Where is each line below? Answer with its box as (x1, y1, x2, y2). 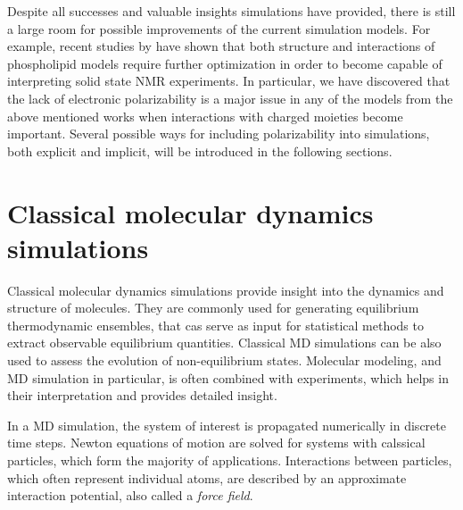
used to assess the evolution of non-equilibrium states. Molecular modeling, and (7, 351, 442, 370)
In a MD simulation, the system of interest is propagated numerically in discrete (7, 415, 446, 434)
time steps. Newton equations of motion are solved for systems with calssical (7, 433, 426, 452)
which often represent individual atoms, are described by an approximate (7, 468, 407, 487)
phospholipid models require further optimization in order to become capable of (7, 54, 442, 72)
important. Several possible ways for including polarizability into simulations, (7, 124, 430, 143)
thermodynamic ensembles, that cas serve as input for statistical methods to (7, 315, 424, 334)
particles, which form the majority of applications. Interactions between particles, (7, 451, 452, 469)
